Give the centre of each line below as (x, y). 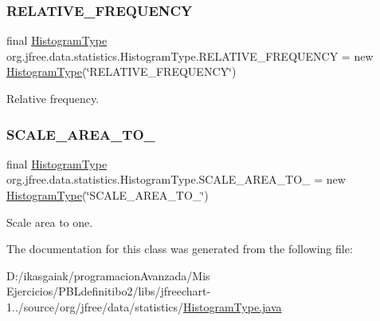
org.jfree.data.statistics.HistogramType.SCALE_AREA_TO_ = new (176, 179)
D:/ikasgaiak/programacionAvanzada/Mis (108, 275)
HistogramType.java (233, 306)
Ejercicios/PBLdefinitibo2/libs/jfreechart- (109, 291)
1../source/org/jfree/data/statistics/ (95, 306)
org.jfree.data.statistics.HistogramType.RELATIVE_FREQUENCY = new (190, 55)
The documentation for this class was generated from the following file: (180, 249)
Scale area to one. (50, 222)
